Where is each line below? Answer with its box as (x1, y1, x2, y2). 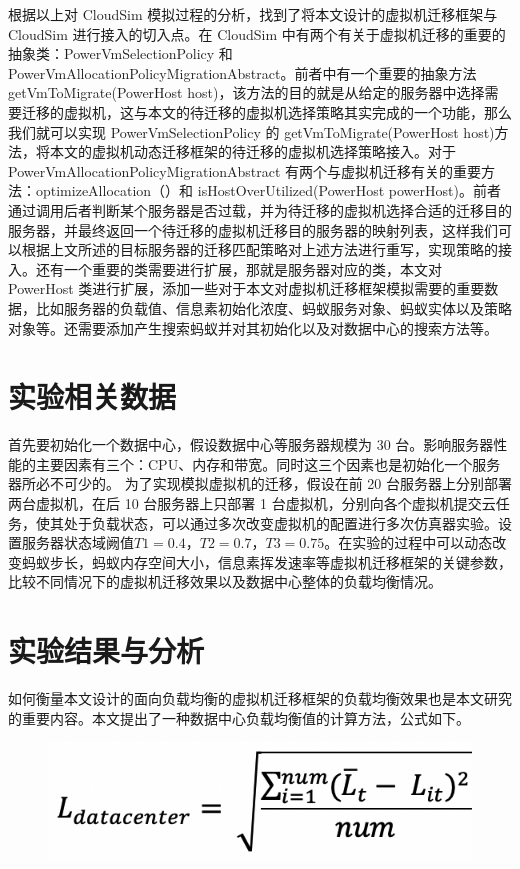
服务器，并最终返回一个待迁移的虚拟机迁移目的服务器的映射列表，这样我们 (8, 219, 498, 240)
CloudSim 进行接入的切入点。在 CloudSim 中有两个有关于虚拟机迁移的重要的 (8, 23, 506, 44)
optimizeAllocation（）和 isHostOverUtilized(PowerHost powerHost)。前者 (35, 180, 501, 201)
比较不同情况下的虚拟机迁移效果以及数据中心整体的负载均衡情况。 (8, 571, 442, 592)
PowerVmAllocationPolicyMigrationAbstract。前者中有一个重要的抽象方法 (8, 62, 477, 83)
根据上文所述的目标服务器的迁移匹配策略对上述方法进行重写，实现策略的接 (21, 239, 512, 260)
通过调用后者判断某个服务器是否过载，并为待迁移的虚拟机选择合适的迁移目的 (8, 199, 512, 220)
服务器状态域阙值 (21, 532, 134, 553)
